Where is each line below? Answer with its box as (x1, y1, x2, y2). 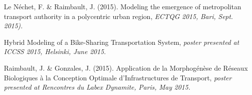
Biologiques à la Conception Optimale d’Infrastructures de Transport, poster (4, 72, 232, 82)
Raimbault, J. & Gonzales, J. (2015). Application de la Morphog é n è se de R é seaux (4, 62, 248, 73)
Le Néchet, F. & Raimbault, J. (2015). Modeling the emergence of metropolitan (4, 1, 241, 11)
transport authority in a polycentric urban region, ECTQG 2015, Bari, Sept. (4, 11, 233, 21)
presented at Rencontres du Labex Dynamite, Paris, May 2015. (4, 82, 191, 92)
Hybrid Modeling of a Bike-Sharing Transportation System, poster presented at (4, 37, 239, 47)
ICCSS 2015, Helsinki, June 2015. (4, 46, 106, 57)
